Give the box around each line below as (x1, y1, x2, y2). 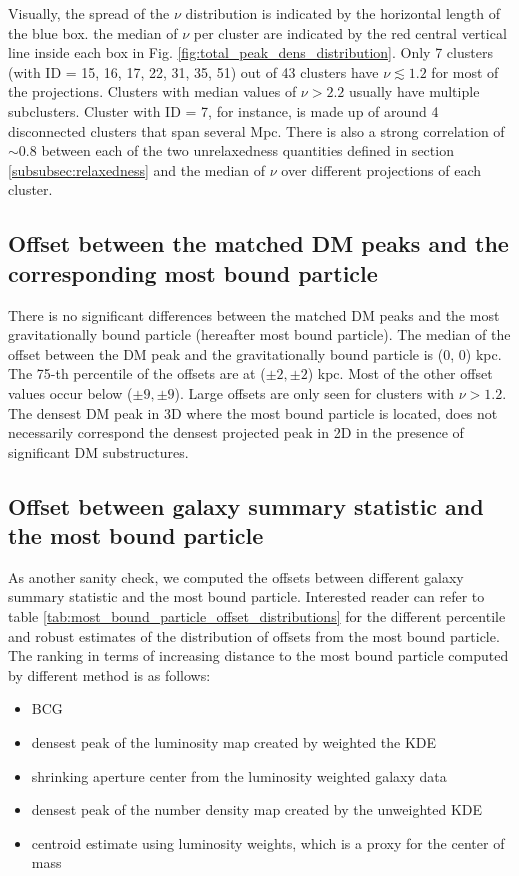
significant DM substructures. (8, 441, 189, 462)
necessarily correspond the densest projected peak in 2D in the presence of (8, 422, 464, 443)
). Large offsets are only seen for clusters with (174, 382, 455, 403)
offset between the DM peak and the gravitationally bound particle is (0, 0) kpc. (8, 343, 502, 364)
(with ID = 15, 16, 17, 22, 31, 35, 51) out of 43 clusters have (8, 61, 379, 82)
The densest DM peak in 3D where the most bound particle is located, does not (8, 402, 498, 423)
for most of (431, 61, 499, 82)
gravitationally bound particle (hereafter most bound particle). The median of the (8, 324, 511, 345)
